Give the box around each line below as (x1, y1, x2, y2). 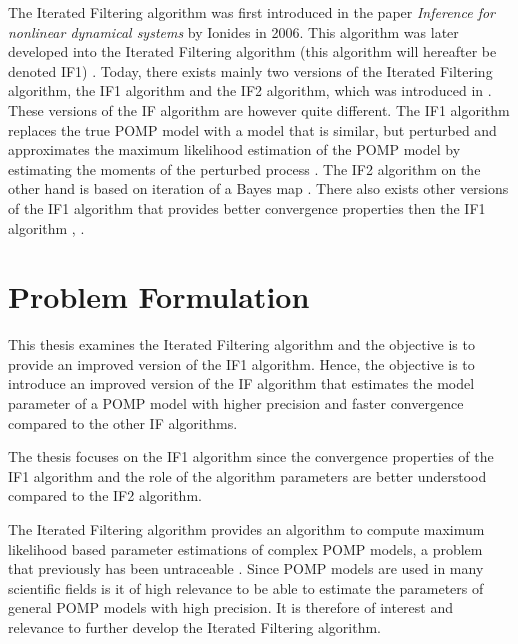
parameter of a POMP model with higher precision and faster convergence (8, 393, 464, 414)
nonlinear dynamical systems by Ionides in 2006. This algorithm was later (8, 21, 459, 42)
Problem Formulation (8, 276, 310, 317)
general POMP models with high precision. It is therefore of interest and (8, 597, 454, 618)
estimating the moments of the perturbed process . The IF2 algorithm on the (8, 158, 481, 179)
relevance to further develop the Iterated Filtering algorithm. (8, 616, 382, 637)
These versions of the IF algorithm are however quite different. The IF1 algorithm (8, 99, 510, 120)
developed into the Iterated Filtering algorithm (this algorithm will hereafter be (8, 41, 497, 62)
